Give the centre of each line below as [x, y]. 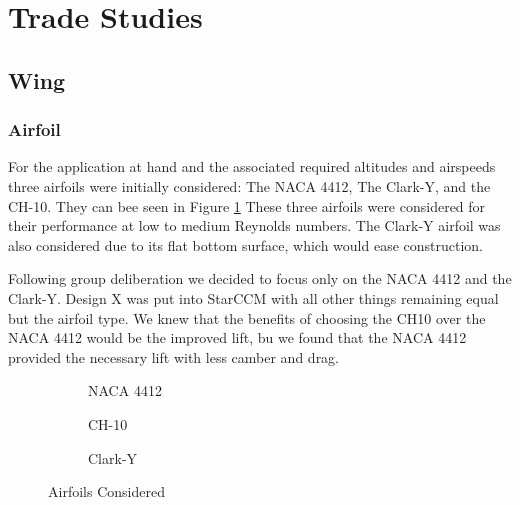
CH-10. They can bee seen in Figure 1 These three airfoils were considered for [247, 205]
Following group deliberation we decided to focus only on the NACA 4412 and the [260, 278]
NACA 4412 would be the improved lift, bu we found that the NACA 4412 [237, 337]
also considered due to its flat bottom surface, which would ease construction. [246, 244]
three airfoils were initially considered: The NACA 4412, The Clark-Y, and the [249, 185]
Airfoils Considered [106, 491]
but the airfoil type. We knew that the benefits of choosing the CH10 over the [247, 317]
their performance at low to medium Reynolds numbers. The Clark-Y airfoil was [254, 225]
